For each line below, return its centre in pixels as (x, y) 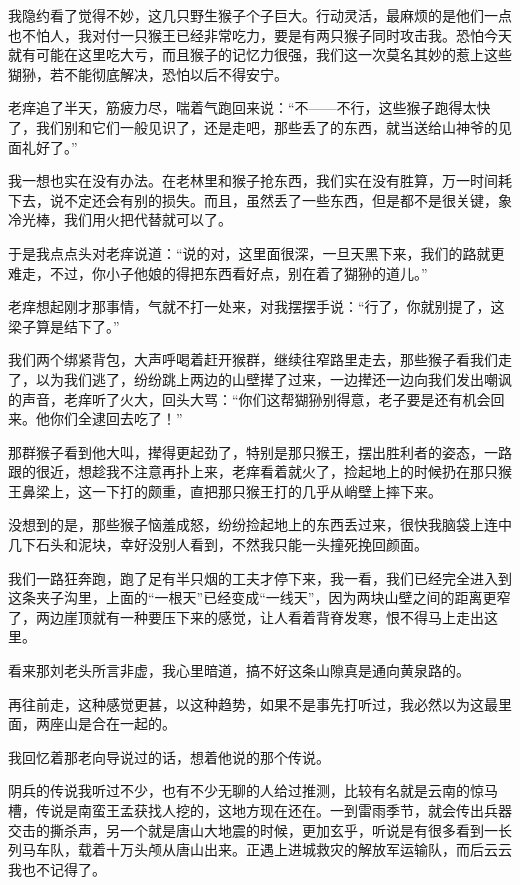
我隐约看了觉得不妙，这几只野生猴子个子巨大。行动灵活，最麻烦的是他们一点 (260, 15)
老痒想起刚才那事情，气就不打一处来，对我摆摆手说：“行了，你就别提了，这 (256, 306)
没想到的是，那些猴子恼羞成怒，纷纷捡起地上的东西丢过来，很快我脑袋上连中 (260, 524)
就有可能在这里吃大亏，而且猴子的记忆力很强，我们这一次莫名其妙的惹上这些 (260, 54)
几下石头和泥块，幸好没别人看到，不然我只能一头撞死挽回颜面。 (218, 544)
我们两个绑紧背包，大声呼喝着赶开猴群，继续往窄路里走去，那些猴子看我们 (253, 359)
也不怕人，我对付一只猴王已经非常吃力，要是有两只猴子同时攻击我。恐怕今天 (260, 34)
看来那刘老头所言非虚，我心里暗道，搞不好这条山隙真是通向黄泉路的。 (239, 670)
